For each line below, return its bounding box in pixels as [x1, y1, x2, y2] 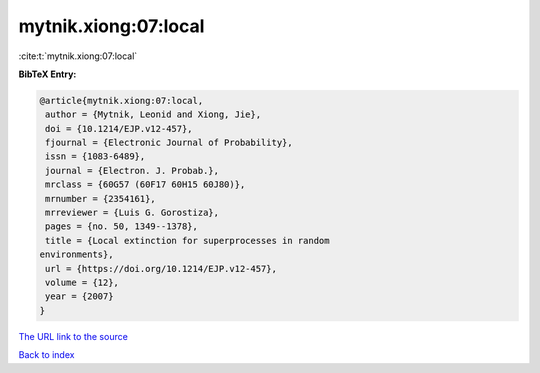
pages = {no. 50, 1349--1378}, [45, 221, 199, 232]
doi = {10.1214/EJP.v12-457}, [45, 123, 194, 134]
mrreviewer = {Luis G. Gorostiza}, [45, 207, 220, 219]
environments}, [39, 249, 114, 260]
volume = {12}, [45, 277, 120, 288]
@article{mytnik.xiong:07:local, [39, 95, 204, 106]
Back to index [18, 349, 75, 361]
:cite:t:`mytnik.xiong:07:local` [18, 50, 138, 62]
